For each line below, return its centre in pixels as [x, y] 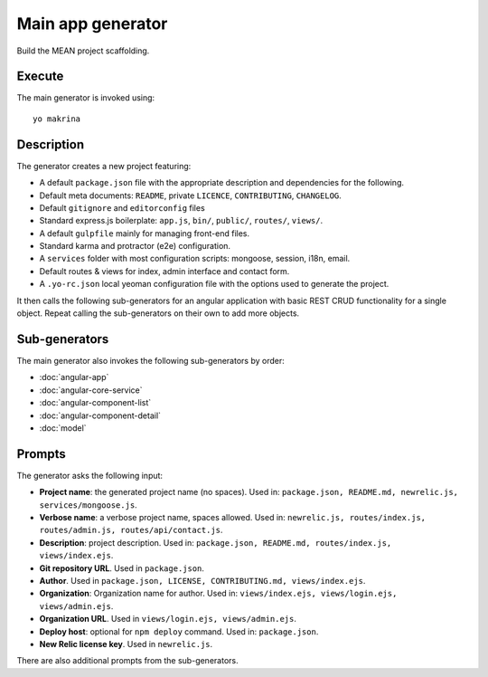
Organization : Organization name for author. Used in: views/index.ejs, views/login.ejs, [218, 594]
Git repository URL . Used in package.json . [122, 568]
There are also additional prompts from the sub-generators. [127, 661]
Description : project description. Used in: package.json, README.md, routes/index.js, [216, 542]
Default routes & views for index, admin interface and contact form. [164, 271]
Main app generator [92, 24]
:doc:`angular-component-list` [95, 403]
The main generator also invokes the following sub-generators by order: [150, 360]
